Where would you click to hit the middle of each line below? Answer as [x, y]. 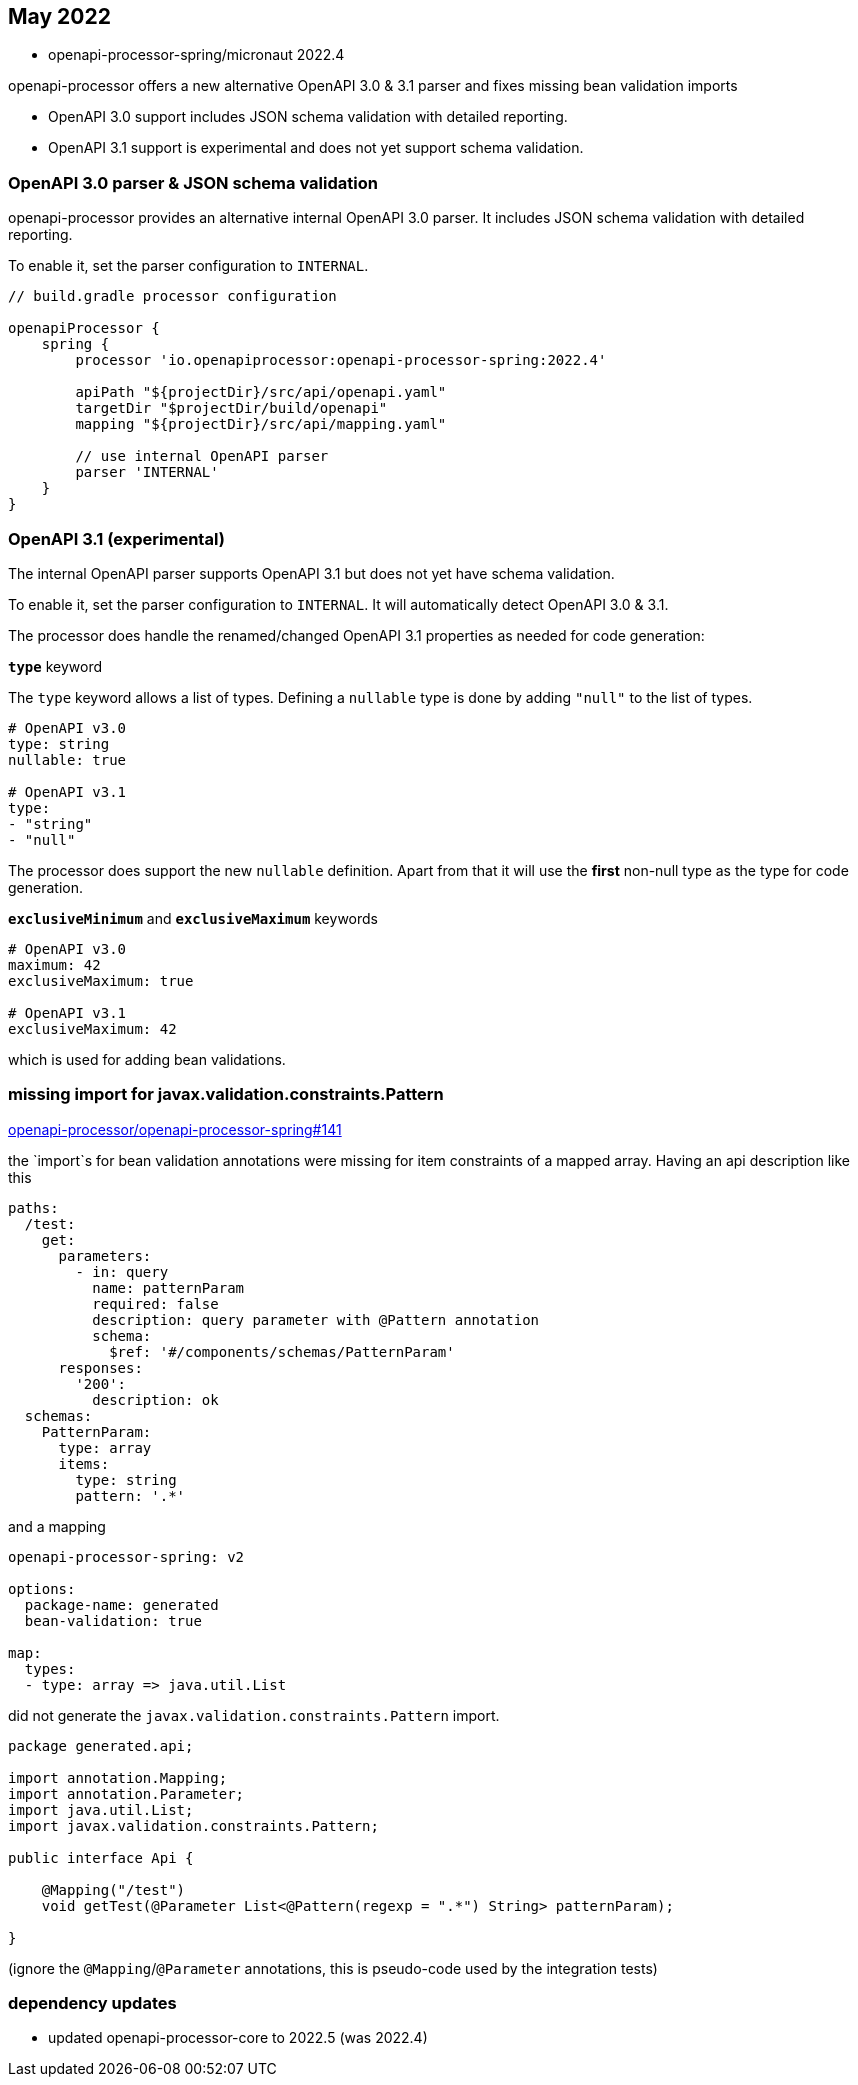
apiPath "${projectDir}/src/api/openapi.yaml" [261, 392]
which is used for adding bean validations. [147, 1059]
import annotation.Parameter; [126, 1793]
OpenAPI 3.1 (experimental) [116, 538]
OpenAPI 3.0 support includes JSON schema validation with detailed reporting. [308, 117]
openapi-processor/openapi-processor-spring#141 [175, 1129]
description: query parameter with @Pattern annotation [316, 1319]
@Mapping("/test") [113, 1889]
